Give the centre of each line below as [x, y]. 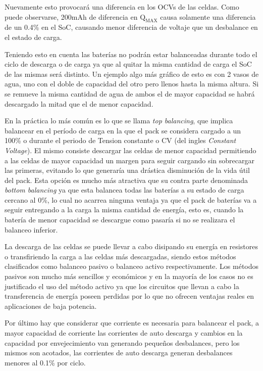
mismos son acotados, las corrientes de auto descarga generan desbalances [119, 353]
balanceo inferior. [31, 229]
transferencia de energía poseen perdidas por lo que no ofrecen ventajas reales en [129, 296]
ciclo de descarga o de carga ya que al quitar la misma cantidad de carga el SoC [128, 64]
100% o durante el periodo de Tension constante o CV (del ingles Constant [120, 140]
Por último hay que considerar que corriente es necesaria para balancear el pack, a [132, 323]
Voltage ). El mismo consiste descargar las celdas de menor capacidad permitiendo [130, 150]
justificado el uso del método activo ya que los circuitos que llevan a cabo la [122, 286]
